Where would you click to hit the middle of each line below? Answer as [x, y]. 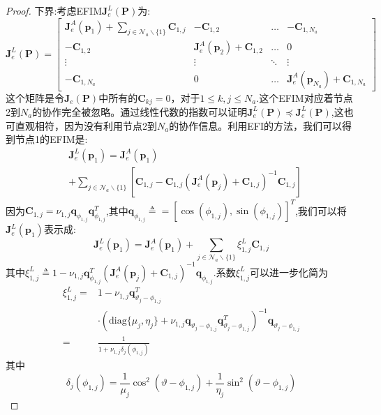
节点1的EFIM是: [51, 139]
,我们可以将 [321, 210]
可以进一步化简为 [289, 272]
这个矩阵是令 [35, 97]
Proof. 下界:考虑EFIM [54, 10]
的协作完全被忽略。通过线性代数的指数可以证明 [140, 111]
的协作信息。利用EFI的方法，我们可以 [255, 125]
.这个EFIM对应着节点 [305, 97]
